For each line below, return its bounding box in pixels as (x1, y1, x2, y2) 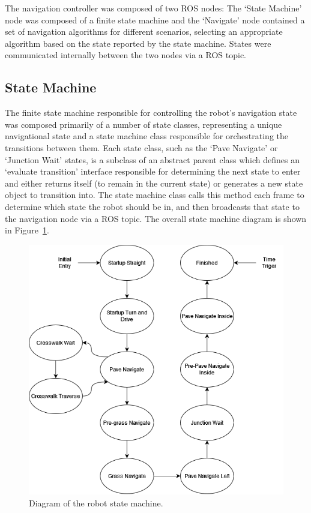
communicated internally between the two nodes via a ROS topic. (5, 49, 247, 61)
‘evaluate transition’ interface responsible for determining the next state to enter (5, 165, 301, 178)
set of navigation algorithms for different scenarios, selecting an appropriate (5, 25, 283, 38)
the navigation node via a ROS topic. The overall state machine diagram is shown (5, 212, 307, 224)
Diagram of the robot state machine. (29, 496, 163, 509)
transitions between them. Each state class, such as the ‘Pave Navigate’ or (5, 141, 278, 154)
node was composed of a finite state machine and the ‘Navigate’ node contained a (5, 13, 305, 26)
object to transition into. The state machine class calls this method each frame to (5, 188, 304, 201)
